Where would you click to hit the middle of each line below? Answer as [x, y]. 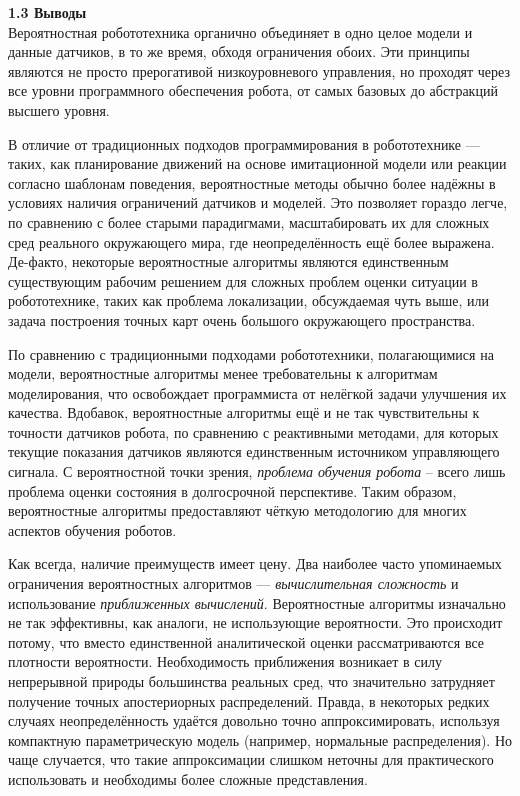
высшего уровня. [59, 109]
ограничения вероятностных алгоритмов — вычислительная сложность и [233, 583]
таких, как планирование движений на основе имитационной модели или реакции [257, 163]
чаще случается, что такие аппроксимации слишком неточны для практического [251, 759]
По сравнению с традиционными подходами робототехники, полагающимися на [251, 353]
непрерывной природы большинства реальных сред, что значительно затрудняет [251, 681]
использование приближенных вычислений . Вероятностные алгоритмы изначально [257, 602]
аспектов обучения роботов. [92, 529]
